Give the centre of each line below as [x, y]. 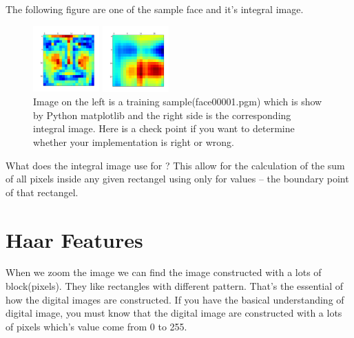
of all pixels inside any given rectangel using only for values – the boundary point [177, 179]
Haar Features [74, 239]
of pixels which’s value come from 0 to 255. [96, 326]
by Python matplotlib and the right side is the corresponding [162, 115]
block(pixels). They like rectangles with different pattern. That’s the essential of [175, 286]
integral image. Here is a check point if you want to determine [164, 128]
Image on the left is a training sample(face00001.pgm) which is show [178, 102]
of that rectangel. [42, 192]
